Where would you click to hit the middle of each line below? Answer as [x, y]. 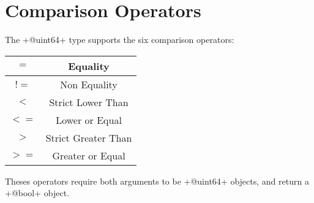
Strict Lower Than [89, 102]
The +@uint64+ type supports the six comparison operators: [120, 40]
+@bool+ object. [37, 193]
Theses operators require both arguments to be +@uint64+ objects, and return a [157, 181]
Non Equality [89, 84]
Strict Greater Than [89, 137]
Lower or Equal [89, 120]
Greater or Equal [89, 155]
